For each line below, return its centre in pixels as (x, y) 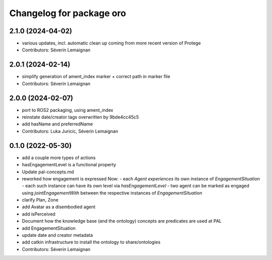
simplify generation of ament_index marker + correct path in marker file (96, 77)
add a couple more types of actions (59, 157)
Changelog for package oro (68, 13)
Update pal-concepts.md (48, 172)
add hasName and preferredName (57, 124)
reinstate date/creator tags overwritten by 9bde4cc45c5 (80, 117)
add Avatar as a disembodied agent (59, 207)
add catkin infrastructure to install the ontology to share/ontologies (91, 242)
